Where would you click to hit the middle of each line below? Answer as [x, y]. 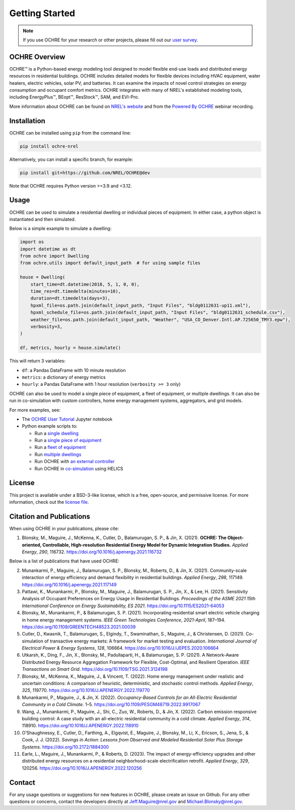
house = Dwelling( [43, 277]
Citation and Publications [50, 516]
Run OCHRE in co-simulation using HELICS [79, 469]
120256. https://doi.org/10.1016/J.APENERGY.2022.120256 [82, 768]
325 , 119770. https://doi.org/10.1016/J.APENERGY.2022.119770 [86, 690]
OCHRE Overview [37, 57]
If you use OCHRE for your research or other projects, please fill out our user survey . [110, 40]
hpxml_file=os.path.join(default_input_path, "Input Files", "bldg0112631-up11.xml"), [141, 305]
